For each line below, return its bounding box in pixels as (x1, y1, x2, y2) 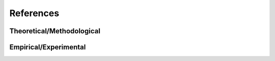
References (9, 8, 60, 19)
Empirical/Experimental (9, 43, 86, 51)
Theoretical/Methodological (9, 27, 100, 35)
